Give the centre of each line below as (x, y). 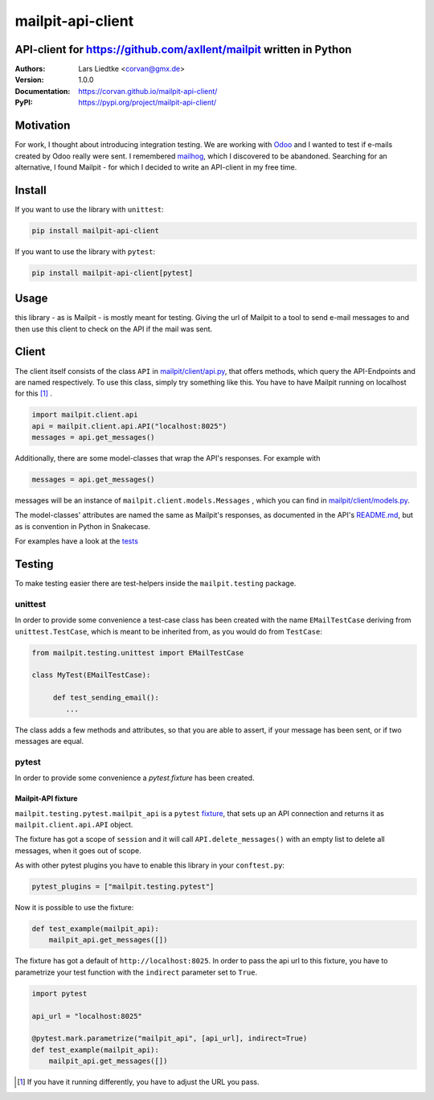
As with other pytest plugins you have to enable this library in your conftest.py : (150, 865)
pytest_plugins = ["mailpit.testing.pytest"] (123, 887)
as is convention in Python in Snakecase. (82, 526)
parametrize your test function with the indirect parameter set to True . (136, 972)
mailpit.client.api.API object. (74, 824)
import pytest (59, 993)
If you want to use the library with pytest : (85, 251)
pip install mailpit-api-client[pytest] (112, 273)
